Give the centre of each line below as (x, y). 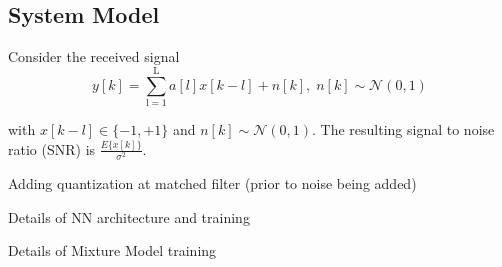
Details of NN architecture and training (129, 216)
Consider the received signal (94, 56)
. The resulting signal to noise (403, 128)
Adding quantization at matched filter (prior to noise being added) (212, 183)
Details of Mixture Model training (112, 250)
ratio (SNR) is (52, 148)
